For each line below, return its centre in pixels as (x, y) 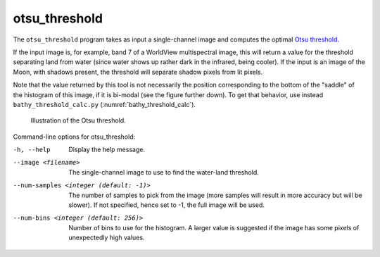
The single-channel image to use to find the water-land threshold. (164, 172)
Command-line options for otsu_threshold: (74, 137)
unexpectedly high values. (107, 238)
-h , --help (32, 150)
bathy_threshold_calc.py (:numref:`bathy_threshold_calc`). (104, 104)
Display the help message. (107, 150)
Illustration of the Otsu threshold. (78, 120)
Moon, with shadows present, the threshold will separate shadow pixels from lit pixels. (138, 72)
